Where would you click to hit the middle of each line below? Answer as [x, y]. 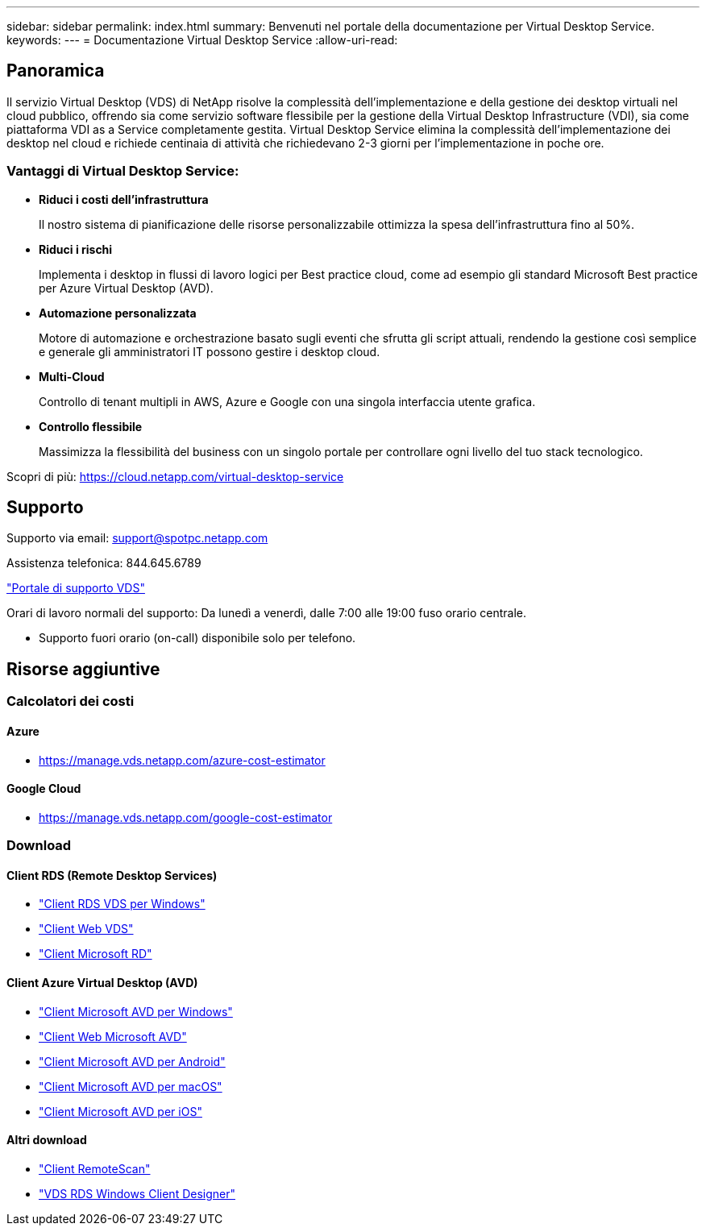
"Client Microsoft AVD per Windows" [136, 1011]
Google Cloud [44, 789]
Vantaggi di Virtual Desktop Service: [123, 171]
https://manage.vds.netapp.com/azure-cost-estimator [182, 760]
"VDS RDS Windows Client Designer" [137, 1193]
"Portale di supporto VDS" [76, 588]
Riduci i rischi [76, 249]
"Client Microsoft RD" [96, 954]
